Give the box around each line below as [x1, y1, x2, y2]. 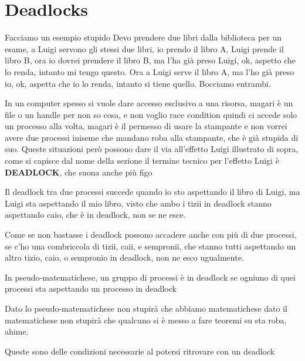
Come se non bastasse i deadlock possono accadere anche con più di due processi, [5, 228, 297, 241]
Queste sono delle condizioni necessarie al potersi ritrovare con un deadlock [5, 345, 275, 357]
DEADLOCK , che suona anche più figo [5, 166, 152, 178]
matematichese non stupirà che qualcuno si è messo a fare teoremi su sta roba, [5, 313, 287, 326]
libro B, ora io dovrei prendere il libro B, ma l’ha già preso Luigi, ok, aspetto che [5, 54, 296, 66]
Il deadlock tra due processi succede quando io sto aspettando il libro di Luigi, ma [5, 185, 300, 198]
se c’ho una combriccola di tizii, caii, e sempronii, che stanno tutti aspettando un [5, 239, 296, 252]
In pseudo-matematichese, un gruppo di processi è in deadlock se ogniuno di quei [5, 271, 296, 283]
